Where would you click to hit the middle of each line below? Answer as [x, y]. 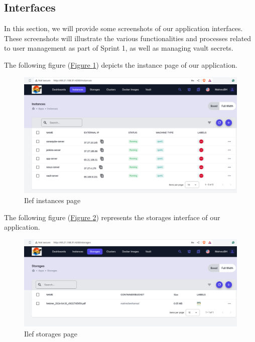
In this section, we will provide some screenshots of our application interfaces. [123, 28]
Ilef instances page [52, 200]
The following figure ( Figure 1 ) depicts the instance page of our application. [121, 64]
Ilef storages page [51, 333]
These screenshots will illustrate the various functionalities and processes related [128, 38]
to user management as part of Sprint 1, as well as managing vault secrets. [119, 48]
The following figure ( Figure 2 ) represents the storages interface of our [112, 217]
